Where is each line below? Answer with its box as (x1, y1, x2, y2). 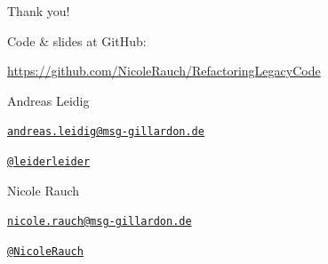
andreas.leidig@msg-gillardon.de (7, 125, 204, 139)
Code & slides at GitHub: (7, 31, 147, 50)
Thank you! (7, 2, 70, 20)
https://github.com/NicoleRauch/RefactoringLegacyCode (7, 61, 321, 80)
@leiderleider (7, 156, 91, 169)
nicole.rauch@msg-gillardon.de (7, 215, 192, 228)
